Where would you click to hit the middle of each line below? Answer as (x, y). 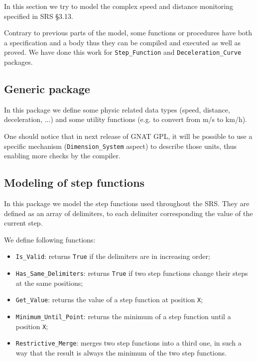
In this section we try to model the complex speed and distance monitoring (119, 6)
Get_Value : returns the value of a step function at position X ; (109, 300)
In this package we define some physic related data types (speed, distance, (117, 109)
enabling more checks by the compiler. (62, 156)
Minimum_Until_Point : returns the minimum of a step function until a (123, 316)
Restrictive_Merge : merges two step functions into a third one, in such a (128, 343)
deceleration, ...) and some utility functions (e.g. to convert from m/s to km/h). (126, 119)
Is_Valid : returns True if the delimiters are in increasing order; (113, 256)
